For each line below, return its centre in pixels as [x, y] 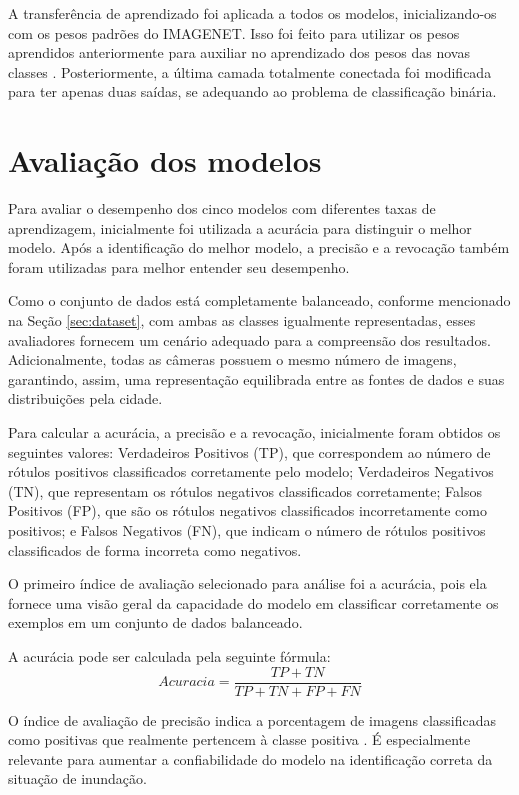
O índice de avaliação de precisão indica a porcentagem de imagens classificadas [252, 719]
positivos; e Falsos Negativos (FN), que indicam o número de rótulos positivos [247, 530]
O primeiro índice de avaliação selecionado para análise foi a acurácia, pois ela [247, 583]
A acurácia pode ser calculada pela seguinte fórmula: [169, 655]
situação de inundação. [77, 778]
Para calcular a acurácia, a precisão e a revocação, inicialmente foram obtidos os [254, 432]
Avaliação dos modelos [165, 160]
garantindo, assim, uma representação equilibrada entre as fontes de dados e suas [256, 378]
